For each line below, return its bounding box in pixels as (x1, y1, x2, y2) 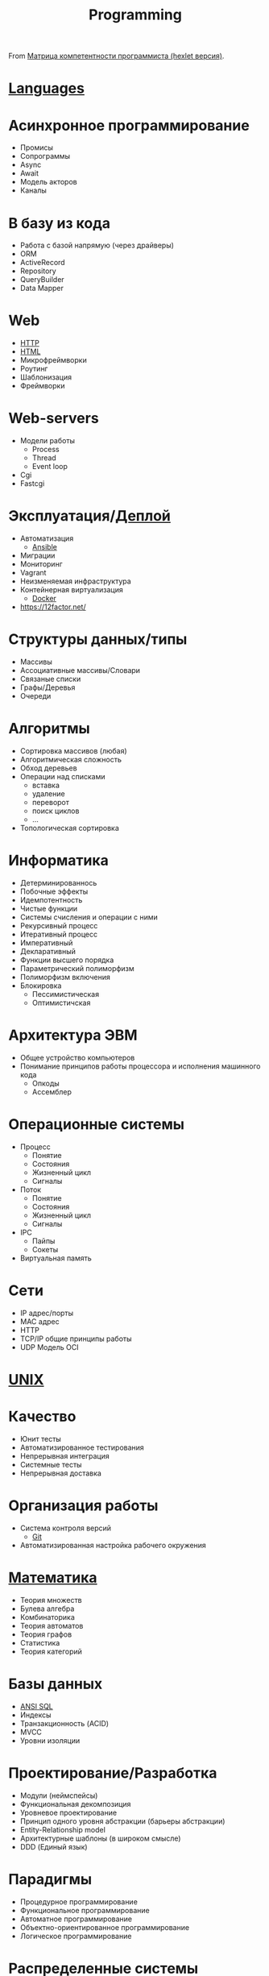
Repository (19, 266, 56, 276)
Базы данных (8, 1675, 103, 1693)
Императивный (19, 937, 73, 948)
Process (31, 445, 60, 455)
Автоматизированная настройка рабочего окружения (19, 1540, 207, 1550)
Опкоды (31, 1078, 60, 1088)
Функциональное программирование (19, 1905, 151, 1915)
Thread (31, 453, 56, 463)
